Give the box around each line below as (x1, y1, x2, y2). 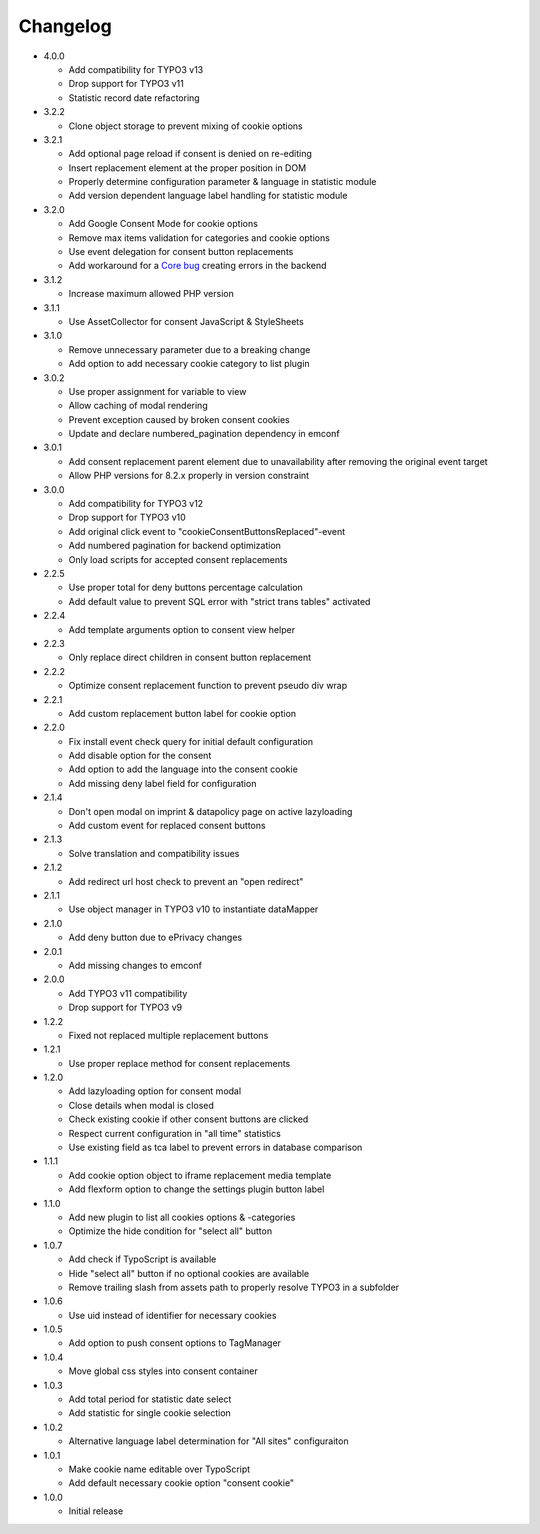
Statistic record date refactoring (68, 91, 200, 104)
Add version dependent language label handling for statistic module (68, 190, 348, 202)
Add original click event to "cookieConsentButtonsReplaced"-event (68, 525, 346, 537)
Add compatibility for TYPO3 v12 (68, 498, 204, 510)
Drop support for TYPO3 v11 (68, 78, 184, 90)
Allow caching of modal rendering (68, 400, 209, 412)
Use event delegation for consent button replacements (68, 246, 294, 258)
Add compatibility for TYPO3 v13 (68, 63, 204, 75)
